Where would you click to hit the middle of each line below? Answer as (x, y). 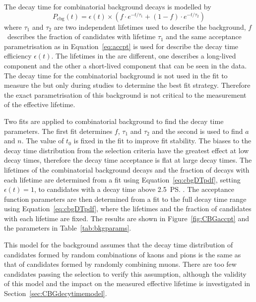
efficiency (18, 56)
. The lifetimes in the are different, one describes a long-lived (144, 56)
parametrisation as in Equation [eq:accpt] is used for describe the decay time (121, 46)
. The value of (43, 141)
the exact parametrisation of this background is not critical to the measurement (125, 94)
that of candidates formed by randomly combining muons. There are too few (120, 264)
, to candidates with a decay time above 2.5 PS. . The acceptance (134, 189)
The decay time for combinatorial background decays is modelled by (108, 6)
